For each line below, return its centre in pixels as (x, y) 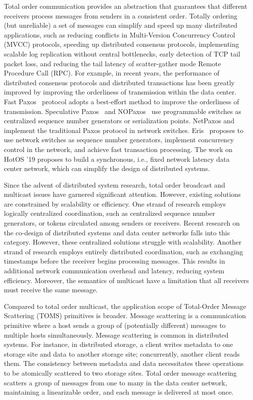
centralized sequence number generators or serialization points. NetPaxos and (119, 121)
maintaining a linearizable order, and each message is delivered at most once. (119, 392)
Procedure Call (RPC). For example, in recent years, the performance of (112, 73)
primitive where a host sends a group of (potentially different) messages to (115, 325)
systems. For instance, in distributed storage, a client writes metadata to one (118, 344)
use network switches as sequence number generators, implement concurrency (119, 140)
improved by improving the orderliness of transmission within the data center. (120, 92)
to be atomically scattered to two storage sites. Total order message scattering (120, 372)
